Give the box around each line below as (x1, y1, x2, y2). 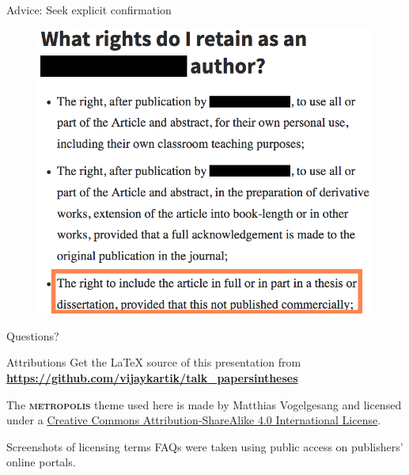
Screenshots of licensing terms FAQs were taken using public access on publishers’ (6, 438, 403, 454)
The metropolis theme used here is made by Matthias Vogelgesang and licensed (6, 396, 402, 412)
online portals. (6, 454, 76, 470)
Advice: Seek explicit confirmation (6, 2, 172, 17)
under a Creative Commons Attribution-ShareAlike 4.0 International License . (6, 412, 381, 428)
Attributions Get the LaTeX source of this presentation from (6, 354, 301, 370)
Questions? (6, 327, 59, 344)
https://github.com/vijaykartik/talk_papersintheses (6, 370, 298, 386)
